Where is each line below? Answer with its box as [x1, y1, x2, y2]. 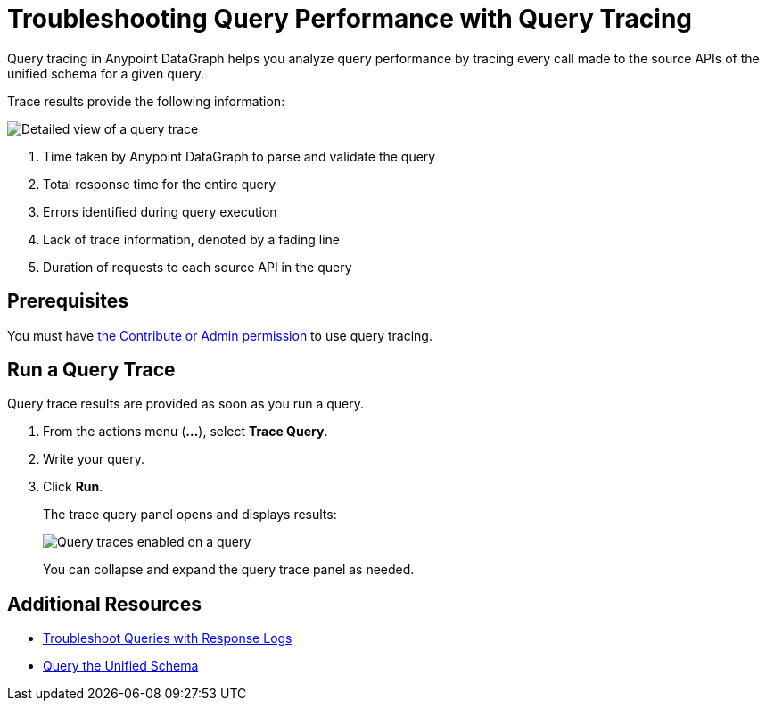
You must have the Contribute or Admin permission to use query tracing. [7, 327, 432, 343]
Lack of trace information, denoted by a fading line [43, 231, 340, 247]
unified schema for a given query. [7, 65, 204, 81]
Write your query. [43, 451, 144, 467]
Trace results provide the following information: [7, 93, 285, 109]
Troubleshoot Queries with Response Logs [43, 630, 292, 646]
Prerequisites [7, 290, 128, 313]
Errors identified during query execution [43, 203, 277, 219]
